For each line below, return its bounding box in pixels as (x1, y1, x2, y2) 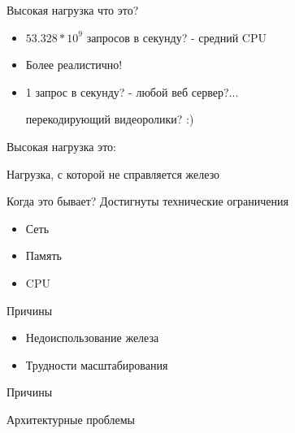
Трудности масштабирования (25, 356, 168, 373)
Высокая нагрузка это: (7, 137, 116, 154)
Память (25, 247, 62, 264)
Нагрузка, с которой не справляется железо (7, 165, 220, 182)
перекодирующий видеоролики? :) (25, 110, 194, 128)
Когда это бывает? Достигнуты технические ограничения (7, 193, 288, 210)
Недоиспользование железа (25, 329, 159, 346)
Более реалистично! (25, 56, 123, 73)
